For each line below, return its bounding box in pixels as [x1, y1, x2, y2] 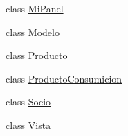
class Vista [6, 117, 51, 132]
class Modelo [6, 24, 60, 39]
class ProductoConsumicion [6, 71, 122, 85]
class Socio [6, 94, 51, 109]
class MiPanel [6, 1, 64, 15]
